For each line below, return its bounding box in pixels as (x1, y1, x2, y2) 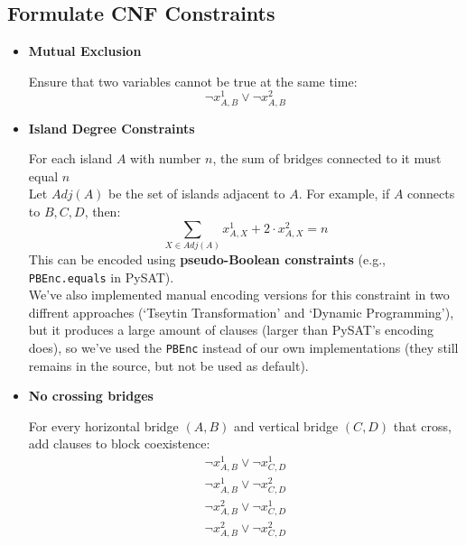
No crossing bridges (28, 386, 154, 405)
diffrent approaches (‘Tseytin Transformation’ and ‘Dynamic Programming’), (28, 302, 454, 321)
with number (130, 149, 201, 168)
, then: (84, 202, 121, 220)
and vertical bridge (234, 416, 339, 435)
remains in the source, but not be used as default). (28, 356, 309, 374)
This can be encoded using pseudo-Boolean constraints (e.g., (28, 249, 386, 268)
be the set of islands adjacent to (108, 184, 285, 203)
